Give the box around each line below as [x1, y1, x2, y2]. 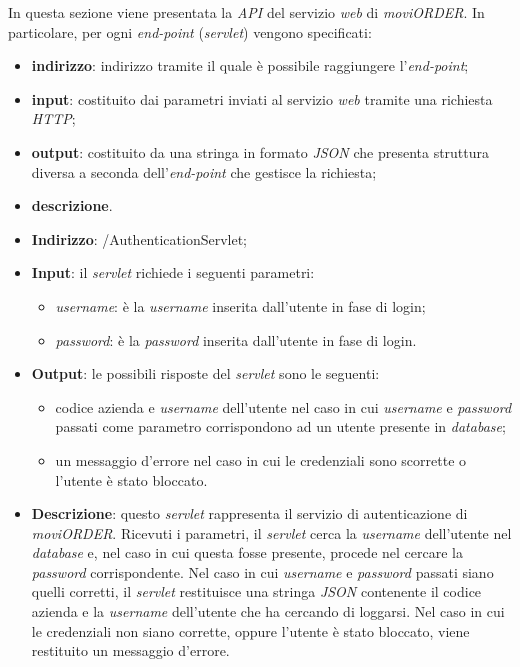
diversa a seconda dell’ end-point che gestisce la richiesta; [31, 161, 377, 182]
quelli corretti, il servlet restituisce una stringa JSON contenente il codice [31, 581, 482, 602]
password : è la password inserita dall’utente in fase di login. [55, 329, 417, 350]
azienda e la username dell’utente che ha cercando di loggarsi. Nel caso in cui [31, 601, 505, 622]
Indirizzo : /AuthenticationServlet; [31, 228, 248, 249]
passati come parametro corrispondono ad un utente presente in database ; [55, 416, 506, 437]
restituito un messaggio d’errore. [31, 640, 230, 661]
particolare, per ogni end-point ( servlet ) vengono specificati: [8, 21, 372, 42]
